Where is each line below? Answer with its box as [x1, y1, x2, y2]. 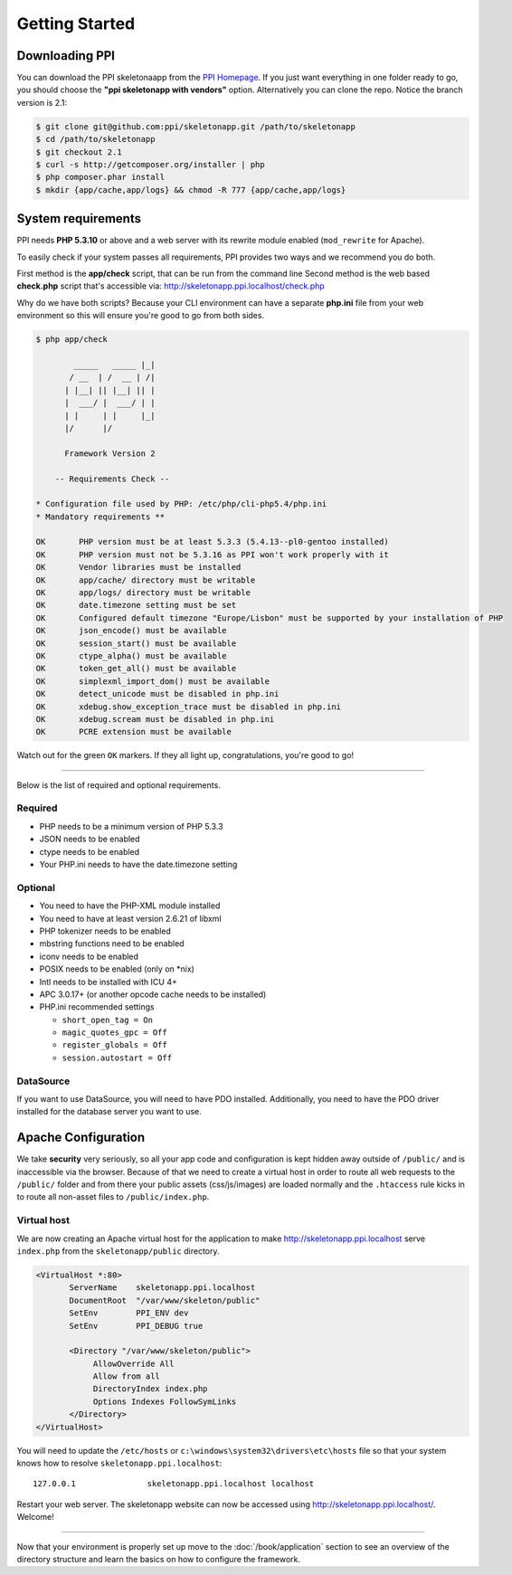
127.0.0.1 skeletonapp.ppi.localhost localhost [33, 1479, 315, 1489]
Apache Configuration [16, 1130, 146, 1145]
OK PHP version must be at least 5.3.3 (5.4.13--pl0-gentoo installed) [35, 536, 389, 547]
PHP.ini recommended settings [39, 1001, 155, 1012]
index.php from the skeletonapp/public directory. [16, 1245, 221, 1257]
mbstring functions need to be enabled [39, 938, 185, 949]
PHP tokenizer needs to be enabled [39, 925, 172, 936]
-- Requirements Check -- [54, 473, 170, 484]
